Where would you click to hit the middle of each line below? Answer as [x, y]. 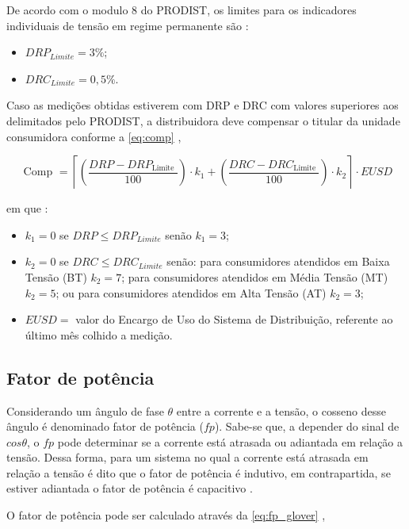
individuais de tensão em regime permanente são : [128, 25]
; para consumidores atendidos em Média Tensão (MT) [255, 276]
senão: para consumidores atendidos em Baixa [278, 261]
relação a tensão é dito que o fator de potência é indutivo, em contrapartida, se [199, 472]
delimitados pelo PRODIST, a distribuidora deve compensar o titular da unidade [203, 120]
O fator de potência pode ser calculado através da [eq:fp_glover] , [166, 515]
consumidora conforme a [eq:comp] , [94, 136]
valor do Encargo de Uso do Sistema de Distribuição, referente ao [234, 319]
